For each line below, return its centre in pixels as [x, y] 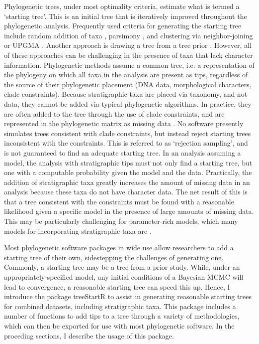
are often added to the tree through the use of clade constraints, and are [114, 113]
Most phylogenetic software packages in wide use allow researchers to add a [119, 248]
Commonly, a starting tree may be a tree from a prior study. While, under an [122, 267]
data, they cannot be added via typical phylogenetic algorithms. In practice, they [128, 103]
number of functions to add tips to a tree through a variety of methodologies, [122, 316]
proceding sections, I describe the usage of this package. [89, 335]
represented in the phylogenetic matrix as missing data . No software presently [124, 123]
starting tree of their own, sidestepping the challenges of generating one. [114, 257]
